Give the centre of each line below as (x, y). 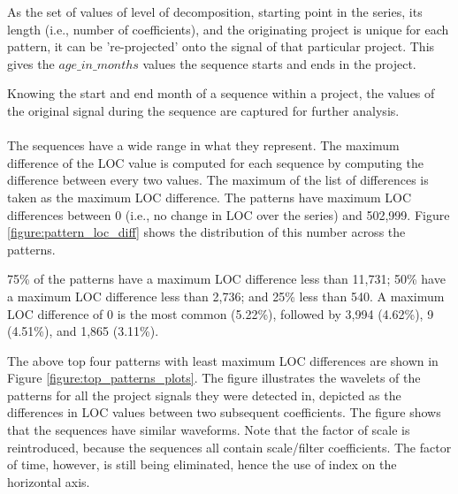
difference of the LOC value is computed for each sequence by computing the (215, 162)
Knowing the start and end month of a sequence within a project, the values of (221, 93)
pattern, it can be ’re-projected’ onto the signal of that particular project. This (221, 46)
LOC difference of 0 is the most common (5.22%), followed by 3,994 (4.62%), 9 (221, 313)
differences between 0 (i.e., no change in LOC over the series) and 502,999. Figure (229, 214)
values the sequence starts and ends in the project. (279, 63)
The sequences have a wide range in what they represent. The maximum (203, 145)
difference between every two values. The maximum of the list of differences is (218, 180)
